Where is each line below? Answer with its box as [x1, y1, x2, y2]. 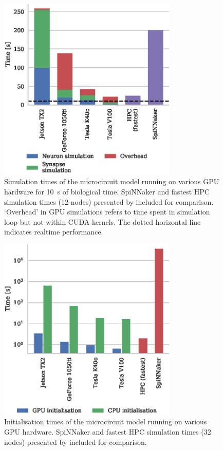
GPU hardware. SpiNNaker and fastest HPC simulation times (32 [4, 426, 211, 437]
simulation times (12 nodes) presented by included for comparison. [4, 196, 214, 207]
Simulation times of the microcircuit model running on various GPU [4, 176, 219, 187]
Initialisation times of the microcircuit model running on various [4, 416, 207, 427]
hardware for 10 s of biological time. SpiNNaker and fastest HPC [4, 186, 210, 197]
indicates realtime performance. [4, 226, 103, 237]
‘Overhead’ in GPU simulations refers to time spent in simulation [4, 206, 210, 217]
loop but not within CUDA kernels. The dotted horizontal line [4, 216, 201, 227]
